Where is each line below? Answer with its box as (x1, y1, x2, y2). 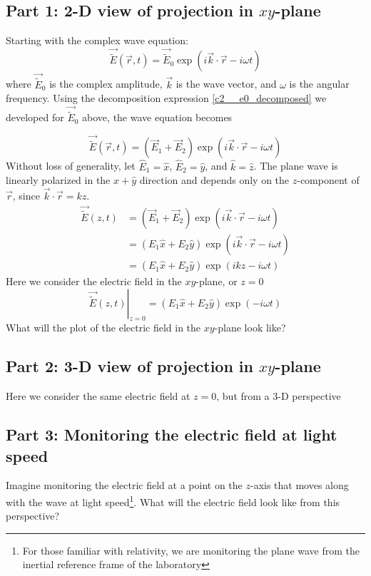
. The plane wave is (253, 158, 338, 173)
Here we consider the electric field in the (6, 274, 182, 289)
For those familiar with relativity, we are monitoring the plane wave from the (22, 542, 360, 557)
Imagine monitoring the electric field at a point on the (6, 478, 243, 493)
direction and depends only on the (139, 173, 290, 187)
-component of (297, 173, 360, 187)
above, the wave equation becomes (82, 110, 233, 125)
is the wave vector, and (176, 76, 277, 91)
